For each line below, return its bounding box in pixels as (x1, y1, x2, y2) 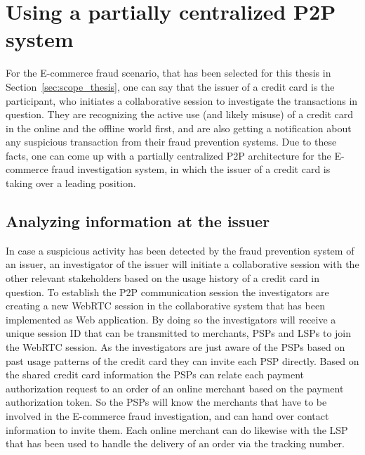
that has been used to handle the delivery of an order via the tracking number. (6, 436, 345, 451)
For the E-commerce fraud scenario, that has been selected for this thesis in (6, 65, 331, 80)
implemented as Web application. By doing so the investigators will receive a (6, 312, 336, 326)
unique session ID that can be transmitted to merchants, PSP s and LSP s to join (6, 326, 352, 340)
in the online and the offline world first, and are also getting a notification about (6, 120, 352, 135)
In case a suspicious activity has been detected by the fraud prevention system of (6, 243, 354, 257)
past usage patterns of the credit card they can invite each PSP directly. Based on (6, 353, 359, 368)
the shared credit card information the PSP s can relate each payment (6, 367, 305, 382)
